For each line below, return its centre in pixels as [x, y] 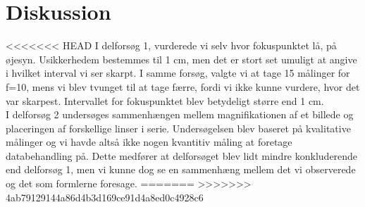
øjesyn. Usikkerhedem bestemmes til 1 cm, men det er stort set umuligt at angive [181, 59]
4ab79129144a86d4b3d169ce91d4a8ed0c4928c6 [105, 197]
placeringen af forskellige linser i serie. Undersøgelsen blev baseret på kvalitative [178, 128]
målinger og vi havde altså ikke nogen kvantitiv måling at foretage [149, 142]
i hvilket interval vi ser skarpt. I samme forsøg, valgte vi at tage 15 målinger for [178, 73]
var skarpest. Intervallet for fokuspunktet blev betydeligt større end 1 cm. [165, 100]
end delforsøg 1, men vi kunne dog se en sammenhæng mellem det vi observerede [181, 169]
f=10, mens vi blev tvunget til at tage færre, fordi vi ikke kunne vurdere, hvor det [183, 86]
